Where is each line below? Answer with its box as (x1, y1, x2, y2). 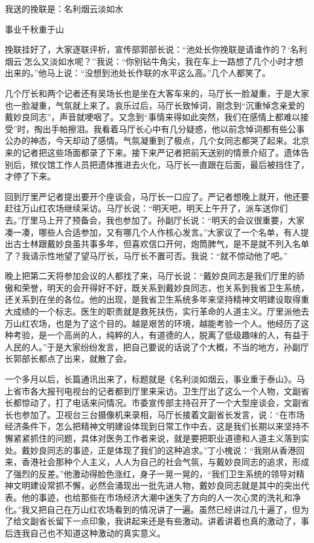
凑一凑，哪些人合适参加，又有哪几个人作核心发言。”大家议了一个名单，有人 (5, 225, 301, 238)
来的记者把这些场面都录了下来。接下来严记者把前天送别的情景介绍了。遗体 (5, 146, 301, 158)
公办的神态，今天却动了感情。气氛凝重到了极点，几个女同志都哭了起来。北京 (5, 134, 309, 147)
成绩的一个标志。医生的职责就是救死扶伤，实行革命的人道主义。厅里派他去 (13, 305, 309, 318)
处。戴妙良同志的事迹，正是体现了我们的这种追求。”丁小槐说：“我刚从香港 (5, 443, 296, 456)
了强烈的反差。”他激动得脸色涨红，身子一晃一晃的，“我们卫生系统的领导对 (5, 467, 296, 480)
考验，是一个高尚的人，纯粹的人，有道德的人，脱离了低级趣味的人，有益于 (13, 329, 309, 341)
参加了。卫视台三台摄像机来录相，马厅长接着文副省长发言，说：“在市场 (21, 408, 305, 420)
